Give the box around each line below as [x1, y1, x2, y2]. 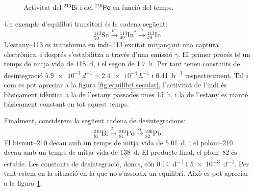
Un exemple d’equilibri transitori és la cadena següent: [4, 18, 168, 28]
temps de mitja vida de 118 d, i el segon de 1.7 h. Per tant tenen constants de [4, 58, 240, 69]
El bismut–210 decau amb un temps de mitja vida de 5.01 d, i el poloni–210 [4, 137, 233, 147]
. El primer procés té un [178, 49, 251, 59]
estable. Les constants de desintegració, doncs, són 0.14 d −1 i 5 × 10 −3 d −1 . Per [4, 157, 249, 168]
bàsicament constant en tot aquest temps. [4, 99, 129, 109]
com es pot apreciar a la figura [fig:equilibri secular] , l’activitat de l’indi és [4, 80, 227, 90]
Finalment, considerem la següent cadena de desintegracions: [4, 115, 186, 125]
